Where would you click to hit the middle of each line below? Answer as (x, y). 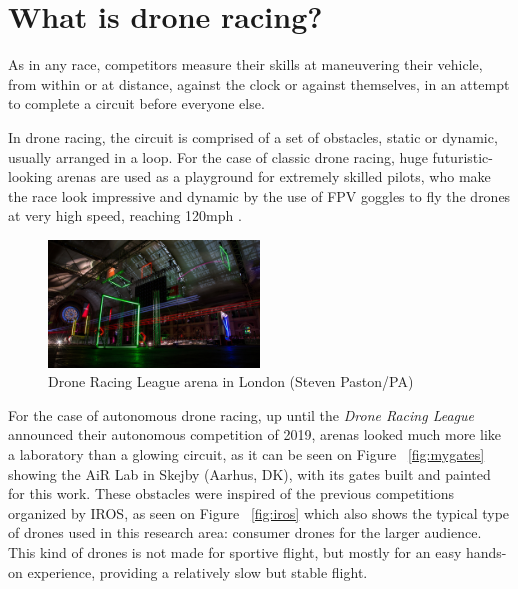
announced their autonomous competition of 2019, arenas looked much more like (254, 434)
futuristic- (462, 156)
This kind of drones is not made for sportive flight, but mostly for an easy (235, 551)
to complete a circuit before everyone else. (136, 103)
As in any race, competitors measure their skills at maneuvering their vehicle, (245, 64)
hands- (486, 551)
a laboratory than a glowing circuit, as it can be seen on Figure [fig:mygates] (246, 453)
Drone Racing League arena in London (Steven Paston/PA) (231, 381)
